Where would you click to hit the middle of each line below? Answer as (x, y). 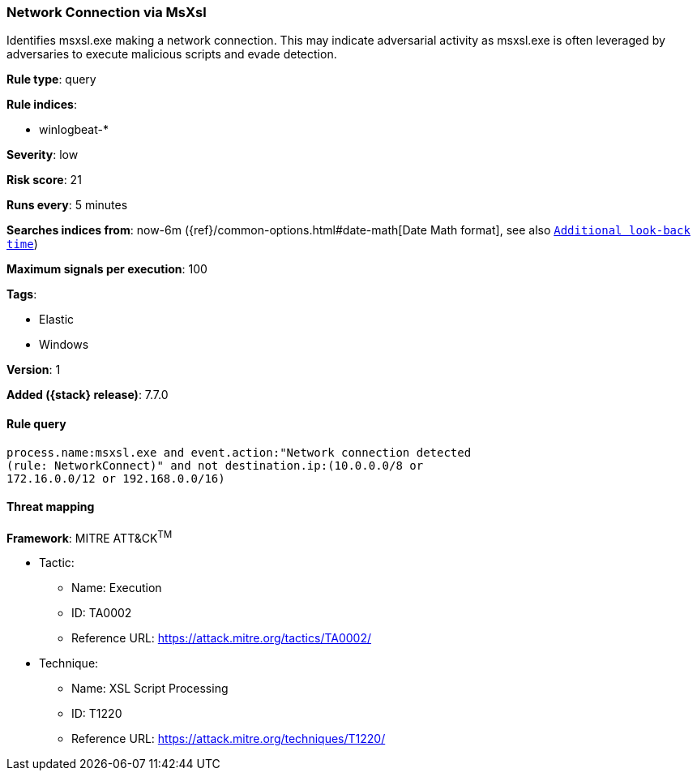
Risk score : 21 (44, 180)
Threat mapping (51, 507)
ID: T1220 (97, 714)
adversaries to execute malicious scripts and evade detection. (172, 54)
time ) (22, 244)
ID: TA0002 (102, 613)
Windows (64, 345)
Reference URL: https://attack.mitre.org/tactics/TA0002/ (222, 638)
